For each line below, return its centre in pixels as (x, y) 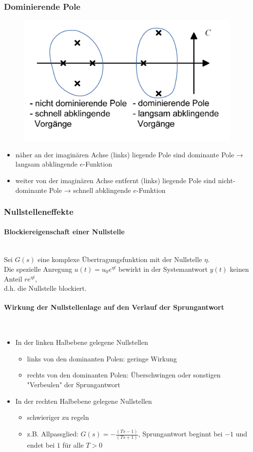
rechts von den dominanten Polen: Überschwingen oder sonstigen (124, 375)
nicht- (227, 180)
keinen (239, 269)
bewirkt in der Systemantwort (163, 269)
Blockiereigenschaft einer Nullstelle (64, 231)
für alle (73, 445)
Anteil (13, 278)
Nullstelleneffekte (39, 212)
